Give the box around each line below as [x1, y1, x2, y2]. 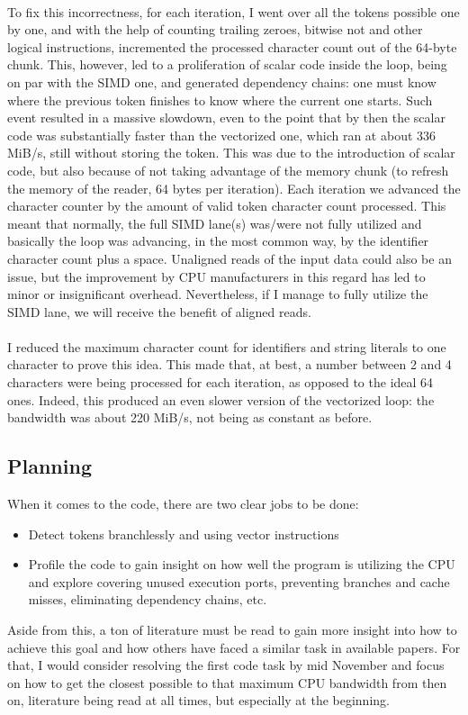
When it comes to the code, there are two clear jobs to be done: [7, 494, 359, 513]
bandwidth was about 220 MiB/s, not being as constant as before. [7, 408, 373, 427]
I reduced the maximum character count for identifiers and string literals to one [7, 337, 446, 356]
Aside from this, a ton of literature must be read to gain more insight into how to [7, 620, 457, 639]
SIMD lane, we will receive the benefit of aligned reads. [7, 302, 311, 321]
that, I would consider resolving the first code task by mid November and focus [7, 656, 445, 674]
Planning [7, 452, 92, 480]
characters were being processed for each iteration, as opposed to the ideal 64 [7, 373, 434, 392]
